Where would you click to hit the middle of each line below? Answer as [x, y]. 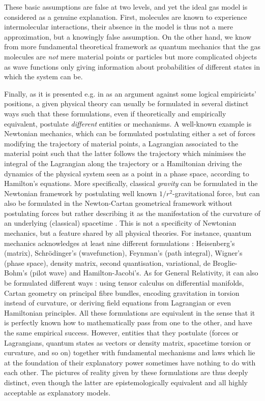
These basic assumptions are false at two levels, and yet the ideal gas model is [126, 7]
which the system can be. [43, 76]
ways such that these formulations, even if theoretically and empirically [115, 113]
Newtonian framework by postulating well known [81, 193]
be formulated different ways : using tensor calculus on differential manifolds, [124, 283]
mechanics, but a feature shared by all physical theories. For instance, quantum [128, 233]
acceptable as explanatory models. [57, 392]
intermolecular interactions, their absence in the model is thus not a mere [119, 27]
